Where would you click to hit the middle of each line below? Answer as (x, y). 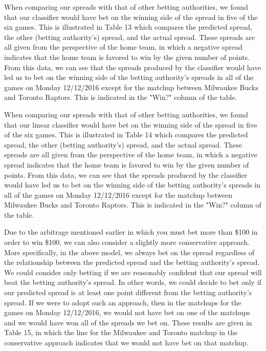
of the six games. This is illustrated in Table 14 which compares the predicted (126, 135)
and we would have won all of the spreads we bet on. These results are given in (128, 322)
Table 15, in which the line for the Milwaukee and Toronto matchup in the (121, 332)
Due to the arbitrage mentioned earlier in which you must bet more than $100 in (131, 232)
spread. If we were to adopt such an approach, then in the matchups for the (123, 302)
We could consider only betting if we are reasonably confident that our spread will (133, 272)
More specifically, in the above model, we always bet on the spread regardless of (129, 252)
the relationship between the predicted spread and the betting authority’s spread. (132, 262)
